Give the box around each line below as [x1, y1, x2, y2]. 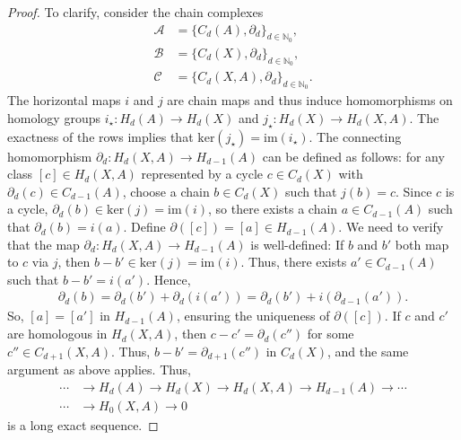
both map [395, 234, 449, 253]
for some [307, 324, 354, 343]
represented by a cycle [141, 164, 264, 183]
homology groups [7, 108, 100, 127]
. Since [396, 181, 432, 200]
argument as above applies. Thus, [7, 360, 191, 379]
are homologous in [7, 324, 108, 343]
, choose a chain [122, 181, 210, 200]
